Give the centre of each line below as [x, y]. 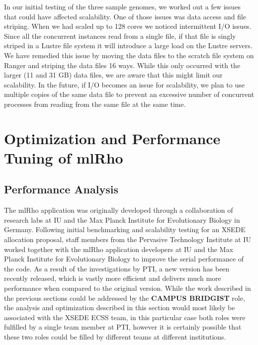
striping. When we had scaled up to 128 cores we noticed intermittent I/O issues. [128, 26]
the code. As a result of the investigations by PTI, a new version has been [117, 268]
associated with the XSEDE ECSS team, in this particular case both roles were [125, 317]
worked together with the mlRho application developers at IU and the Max [119, 249]
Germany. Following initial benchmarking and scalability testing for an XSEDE [125, 229]
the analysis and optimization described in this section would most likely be [120, 307]
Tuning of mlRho [64, 157]
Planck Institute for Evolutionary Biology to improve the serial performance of [124, 259]
